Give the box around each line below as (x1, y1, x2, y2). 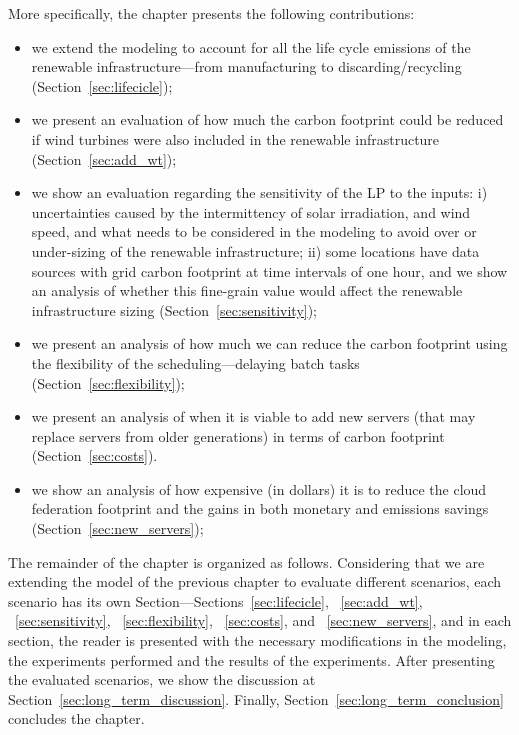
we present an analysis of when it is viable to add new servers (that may (31, 406, 476, 427)
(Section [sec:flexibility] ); (31, 372, 185, 393)
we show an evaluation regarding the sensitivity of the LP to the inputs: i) (31, 182, 488, 203)
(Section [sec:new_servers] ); (31, 518, 204, 539)
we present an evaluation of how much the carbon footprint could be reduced (31, 109, 504, 130)
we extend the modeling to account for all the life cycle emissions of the (31, 36, 471, 57)
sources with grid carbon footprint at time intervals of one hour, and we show (31, 260, 508, 281)
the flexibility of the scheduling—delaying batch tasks (31, 352, 360, 373)
